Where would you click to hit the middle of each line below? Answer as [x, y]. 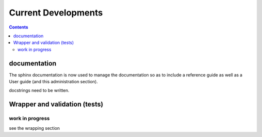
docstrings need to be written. [39, 91]
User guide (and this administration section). [53, 82]
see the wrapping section [34, 128]
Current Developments [56, 13]
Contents [19, 27]
